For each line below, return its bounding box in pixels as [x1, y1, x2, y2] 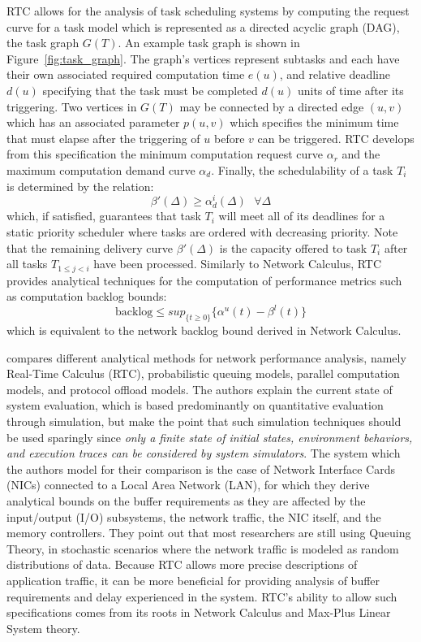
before [214, 129, 245, 146]
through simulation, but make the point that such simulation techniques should [6, 413, 402, 430]
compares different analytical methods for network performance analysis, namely [6, 349, 406, 366]
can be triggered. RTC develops [257, 129, 415, 146]
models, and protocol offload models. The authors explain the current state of [6, 380, 393, 397]
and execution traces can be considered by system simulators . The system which [6, 445, 401, 462]
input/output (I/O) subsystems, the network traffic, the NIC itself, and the [6, 508, 381, 525]
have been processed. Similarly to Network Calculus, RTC [93, 255, 382, 272]
